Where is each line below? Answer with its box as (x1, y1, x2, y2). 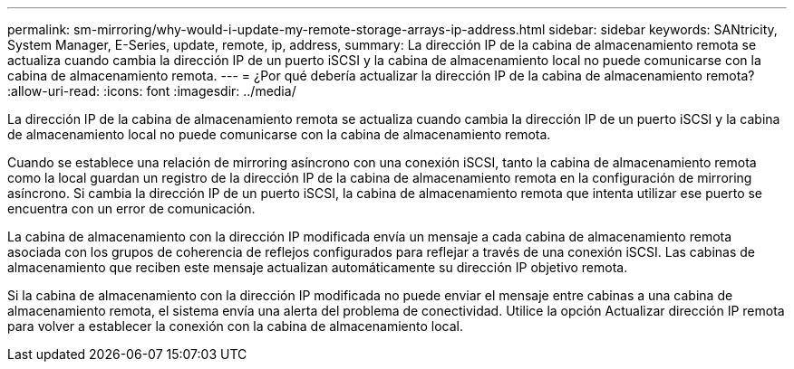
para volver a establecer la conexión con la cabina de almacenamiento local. (7, 318, 463, 334)
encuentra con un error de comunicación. (7, 201, 256, 216)
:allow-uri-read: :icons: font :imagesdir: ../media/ (7, 83, 296, 99)
